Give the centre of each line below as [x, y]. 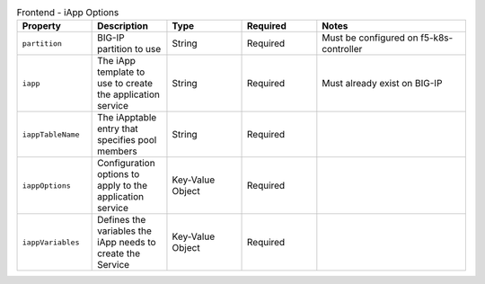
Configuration [127, 164]
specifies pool [127, 140]
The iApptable [127, 118]
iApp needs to [127, 243]
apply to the [123, 186]
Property [42, 26]
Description [123, 26]
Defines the [122, 220]
